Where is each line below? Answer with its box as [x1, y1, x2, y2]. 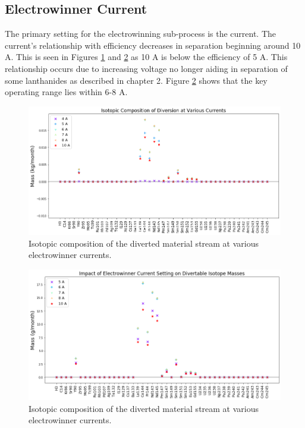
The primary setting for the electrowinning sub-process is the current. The [5, 27, 276, 40]
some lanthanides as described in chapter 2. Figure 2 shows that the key [5, 74, 268, 86]
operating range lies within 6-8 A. [5, 86, 128, 98]
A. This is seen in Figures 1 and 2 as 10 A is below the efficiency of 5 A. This [5, 51, 288, 63]
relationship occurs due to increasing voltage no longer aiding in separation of [5, 62, 288, 74]
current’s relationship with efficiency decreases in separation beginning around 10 [5, 39, 301, 51]
